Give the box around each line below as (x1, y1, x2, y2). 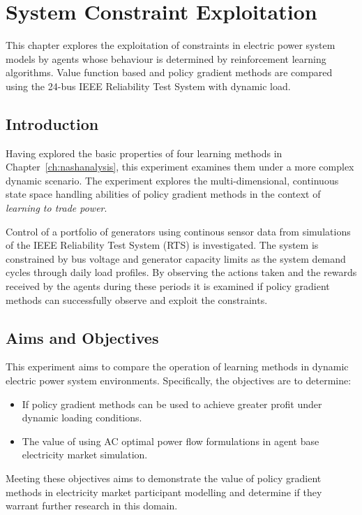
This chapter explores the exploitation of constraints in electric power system (6, 38, 335, 52)
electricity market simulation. (22, 447, 148, 462)
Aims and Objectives (6, 326, 159, 348)
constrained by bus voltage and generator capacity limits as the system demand (6, 251, 346, 266)
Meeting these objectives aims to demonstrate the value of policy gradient (6, 471, 322, 485)
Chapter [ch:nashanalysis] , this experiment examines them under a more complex (6, 159, 354, 174)
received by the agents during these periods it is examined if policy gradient (6, 279, 330, 293)
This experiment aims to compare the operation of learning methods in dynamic (6, 359, 349, 374)
